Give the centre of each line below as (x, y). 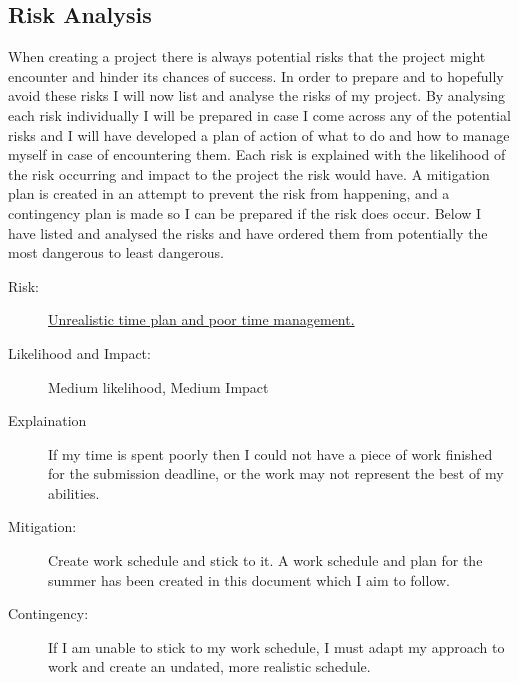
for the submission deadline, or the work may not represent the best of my (276, 473)
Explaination (47, 420)
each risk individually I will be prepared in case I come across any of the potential (259, 114)
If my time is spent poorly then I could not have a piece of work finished (270, 453)
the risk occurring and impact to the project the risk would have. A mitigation (249, 173)
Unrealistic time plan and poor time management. (201, 319)
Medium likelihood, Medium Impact (158, 386)
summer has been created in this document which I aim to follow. (249, 579)
